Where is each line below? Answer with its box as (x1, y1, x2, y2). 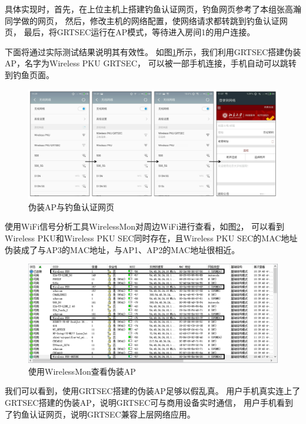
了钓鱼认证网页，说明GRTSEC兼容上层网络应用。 (5, 408, 195, 420)
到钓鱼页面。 (5, 68, 54, 80)
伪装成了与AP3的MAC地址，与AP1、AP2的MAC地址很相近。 (5, 243, 240, 255)
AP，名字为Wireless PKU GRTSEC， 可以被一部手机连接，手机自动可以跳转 (5, 57, 297, 69)
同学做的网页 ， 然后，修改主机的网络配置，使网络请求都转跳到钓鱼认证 (5, 14, 280, 26)
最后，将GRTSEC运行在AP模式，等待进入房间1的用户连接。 (24, 26, 255, 38)
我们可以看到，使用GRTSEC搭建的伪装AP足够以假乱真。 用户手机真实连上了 (5, 385, 301, 397)
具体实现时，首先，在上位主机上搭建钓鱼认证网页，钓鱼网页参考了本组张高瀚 (5, 3, 301, 15)
